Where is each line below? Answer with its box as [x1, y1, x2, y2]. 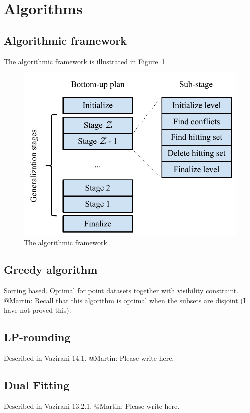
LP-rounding [4, 329, 71, 345]
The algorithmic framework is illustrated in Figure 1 [4, 56, 165, 66]
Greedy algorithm [4, 262, 98, 277]
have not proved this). [4, 305, 71, 315]
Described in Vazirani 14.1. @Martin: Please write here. [4, 352, 174, 363]
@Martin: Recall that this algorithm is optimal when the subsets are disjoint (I [4, 295, 246, 305]
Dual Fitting [4, 377, 70, 392]
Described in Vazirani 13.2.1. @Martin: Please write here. [4, 400, 180, 411]
